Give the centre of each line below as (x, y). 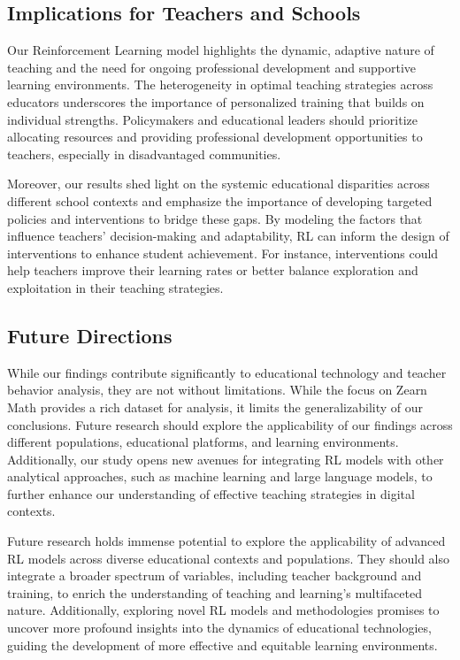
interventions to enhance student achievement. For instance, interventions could (223, 253)
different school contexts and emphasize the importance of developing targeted (220, 200)
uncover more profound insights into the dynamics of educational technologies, (219, 628)
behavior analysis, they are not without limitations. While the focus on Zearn (217, 390)
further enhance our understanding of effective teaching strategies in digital (211, 493)
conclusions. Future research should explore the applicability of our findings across (230, 424)
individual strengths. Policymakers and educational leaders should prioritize (213, 119)
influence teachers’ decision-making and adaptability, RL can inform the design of (228, 236)
